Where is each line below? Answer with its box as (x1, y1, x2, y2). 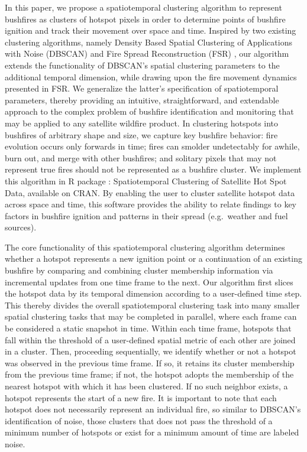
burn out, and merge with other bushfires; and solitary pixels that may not (5, 151, 277, 164)
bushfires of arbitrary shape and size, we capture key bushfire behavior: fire (5, 128, 278, 141)
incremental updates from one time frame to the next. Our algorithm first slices (5, 275, 293, 288)
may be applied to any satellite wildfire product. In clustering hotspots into (5, 116, 279, 129)
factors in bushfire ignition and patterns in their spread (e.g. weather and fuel (5, 209, 288, 222)
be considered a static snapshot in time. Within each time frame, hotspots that (5, 322, 292, 334)
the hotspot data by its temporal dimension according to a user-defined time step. (5, 287, 302, 300)
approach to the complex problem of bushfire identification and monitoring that (5, 105, 294, 118)
